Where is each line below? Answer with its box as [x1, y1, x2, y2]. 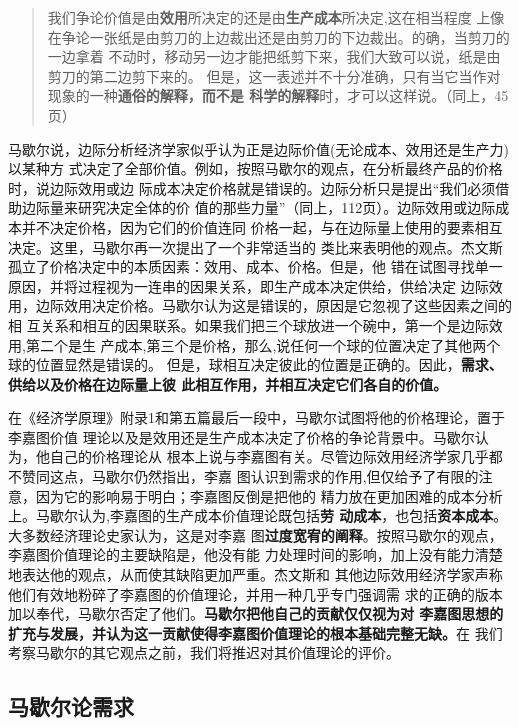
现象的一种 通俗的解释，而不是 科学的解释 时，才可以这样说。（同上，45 [47, 85, 509, 106]
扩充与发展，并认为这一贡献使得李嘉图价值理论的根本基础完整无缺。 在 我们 [8, 622, 503, 643]
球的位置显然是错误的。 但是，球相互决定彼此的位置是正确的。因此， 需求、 [8, 354, 503, 375]
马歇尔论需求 [8, 691, 134, 722]
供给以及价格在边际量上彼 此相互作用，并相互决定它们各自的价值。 [8, 373, 448, 394]
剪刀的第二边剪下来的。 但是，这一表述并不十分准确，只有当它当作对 [47, 65, 501, 86]
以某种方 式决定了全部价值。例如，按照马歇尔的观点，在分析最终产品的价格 [8, 158, 503, 179]
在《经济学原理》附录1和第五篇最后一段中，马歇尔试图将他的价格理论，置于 [8, 407, 505, 428]
